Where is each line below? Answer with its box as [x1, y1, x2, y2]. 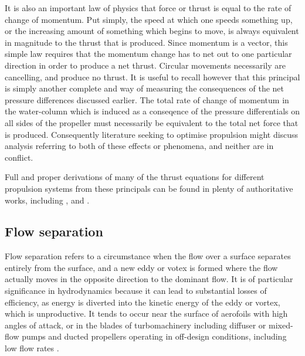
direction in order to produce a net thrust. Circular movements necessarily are [5, 59, 286, 71]
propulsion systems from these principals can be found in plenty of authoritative [5, 182, 293, 194]
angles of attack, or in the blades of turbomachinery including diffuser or [5, 318, 266, 331]
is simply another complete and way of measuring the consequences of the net [5, 82, 284, 94]
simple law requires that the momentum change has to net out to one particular [5, 48, 292, 60]
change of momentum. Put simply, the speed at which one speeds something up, [5, 13, 293, 25]
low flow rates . [5, 342, 59, 354]
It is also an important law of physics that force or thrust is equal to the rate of [5, 2, 292, 13]
